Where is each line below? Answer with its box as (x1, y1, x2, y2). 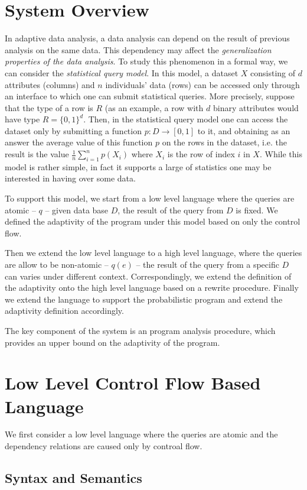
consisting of (250, 66, 295, 79)
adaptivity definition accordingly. (5, 304, 124, 317)
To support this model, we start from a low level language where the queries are (5, 192, 295, 205)
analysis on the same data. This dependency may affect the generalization (5, 43, 272, 56)
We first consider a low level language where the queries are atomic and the (5, 428, 278, 440)
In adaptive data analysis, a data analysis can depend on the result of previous (5, 32, 290, 44)
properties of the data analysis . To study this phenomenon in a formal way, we (5, 55, 288, 67)
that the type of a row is (5, 101, 93, 113)
